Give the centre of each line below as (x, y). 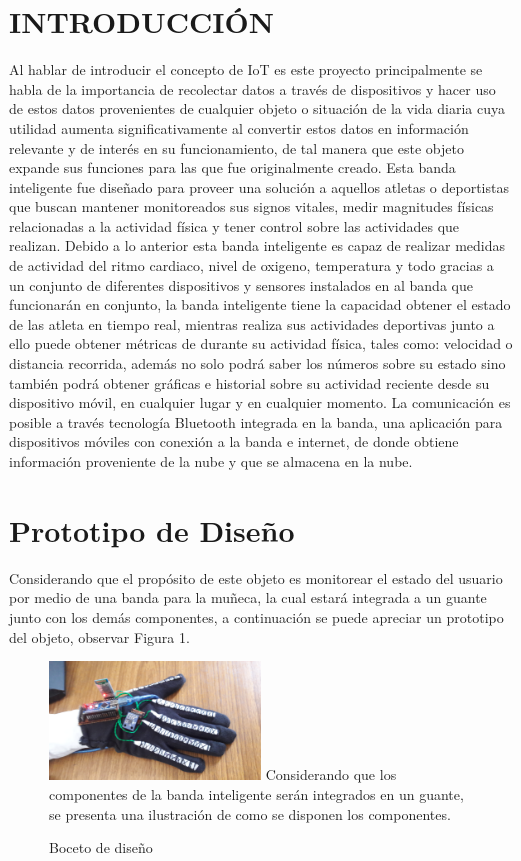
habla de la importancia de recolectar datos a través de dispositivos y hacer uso (252, 88)
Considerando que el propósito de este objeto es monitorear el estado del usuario (256, 577)
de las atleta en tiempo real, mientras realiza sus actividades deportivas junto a (252, 323)
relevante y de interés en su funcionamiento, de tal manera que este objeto (236, 147)
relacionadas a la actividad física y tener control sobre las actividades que (234, 225)
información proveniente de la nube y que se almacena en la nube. (211, 461)
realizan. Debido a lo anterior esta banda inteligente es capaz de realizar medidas (257, 245)
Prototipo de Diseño (152, 529)
